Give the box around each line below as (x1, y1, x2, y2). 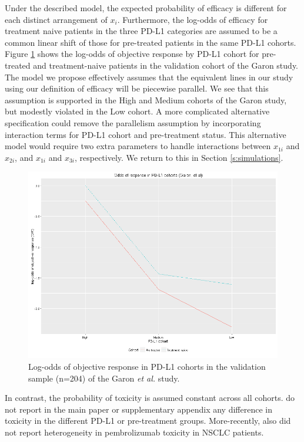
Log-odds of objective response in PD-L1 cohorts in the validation (28, 360, 266, 372)
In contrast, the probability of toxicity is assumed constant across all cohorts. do (5, 392, 295, 404)
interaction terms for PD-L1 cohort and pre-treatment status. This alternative (5, 128, 286, 140)
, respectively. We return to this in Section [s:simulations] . (74, 151, 283, 163)
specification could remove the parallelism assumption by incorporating (5, 116, 261, 129)
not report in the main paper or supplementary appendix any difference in (5, 403, 272, 415)
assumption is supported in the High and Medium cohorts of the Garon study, (5, 93, 287, 106)
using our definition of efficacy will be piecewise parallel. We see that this (5, 82, 269, 95)
